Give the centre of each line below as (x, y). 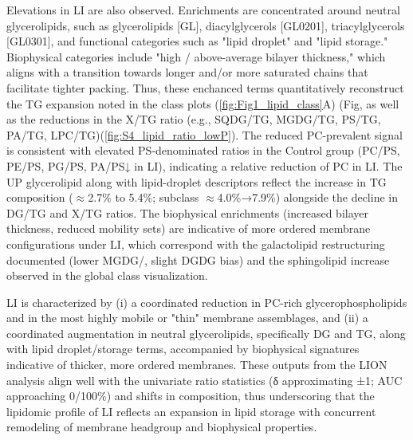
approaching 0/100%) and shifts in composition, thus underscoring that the (191, 396)
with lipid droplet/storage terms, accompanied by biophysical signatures (183, 349)
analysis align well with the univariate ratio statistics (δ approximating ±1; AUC (205, 380)
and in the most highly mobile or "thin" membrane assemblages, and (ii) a (187, 318)
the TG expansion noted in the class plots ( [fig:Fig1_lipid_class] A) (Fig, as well (203, 103)
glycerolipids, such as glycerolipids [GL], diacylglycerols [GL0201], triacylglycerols (206, 25)
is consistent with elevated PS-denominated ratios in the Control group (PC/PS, (203, 150)
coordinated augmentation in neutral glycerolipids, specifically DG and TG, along (206, 333)
